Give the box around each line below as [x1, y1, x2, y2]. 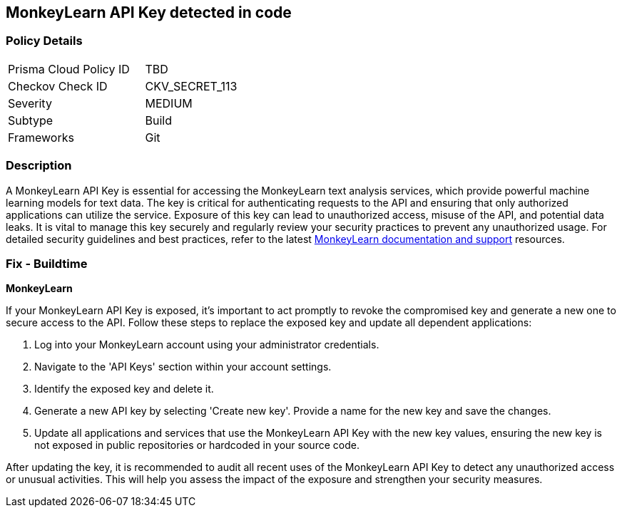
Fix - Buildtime [6, 256, 88, 271]
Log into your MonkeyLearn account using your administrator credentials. [34, 338, 379, 351]
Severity [8, 95, 52, 110]
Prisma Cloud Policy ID [8, 61, 130, 76]
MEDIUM [145, 95, 193, 110]
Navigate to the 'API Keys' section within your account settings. [34, 361, 332, 373]
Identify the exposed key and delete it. [34, 383, 214, 395]
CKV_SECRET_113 [145, 78, 238, 93]
